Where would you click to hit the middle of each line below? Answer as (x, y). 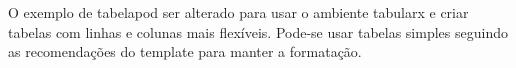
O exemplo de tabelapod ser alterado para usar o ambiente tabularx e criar (238, 12)
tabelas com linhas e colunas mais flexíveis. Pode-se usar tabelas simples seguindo (258, 31)
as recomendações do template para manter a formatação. (185, 51)
